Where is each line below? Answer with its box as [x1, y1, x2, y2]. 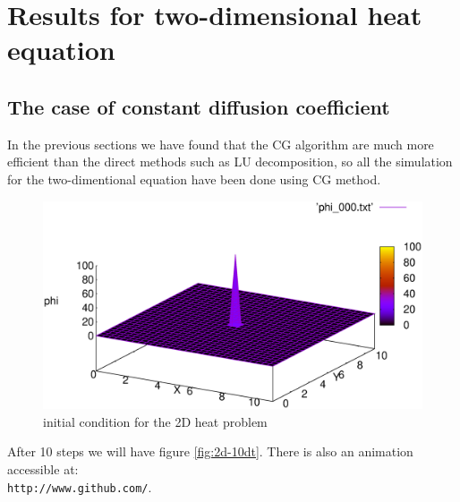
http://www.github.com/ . [7, 477, 152, 496]
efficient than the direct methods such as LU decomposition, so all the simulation [7, 152, 453, 171]
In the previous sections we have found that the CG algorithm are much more [7, 134, 434, 153]
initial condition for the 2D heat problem [43, 412, 268, 430]
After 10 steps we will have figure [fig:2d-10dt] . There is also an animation [7, 442, 413, 461]
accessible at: [7, 460, 79, 479]
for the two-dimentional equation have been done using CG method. [7, 169, 381, 188]
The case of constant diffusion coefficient [7, 92, 390, 120]
